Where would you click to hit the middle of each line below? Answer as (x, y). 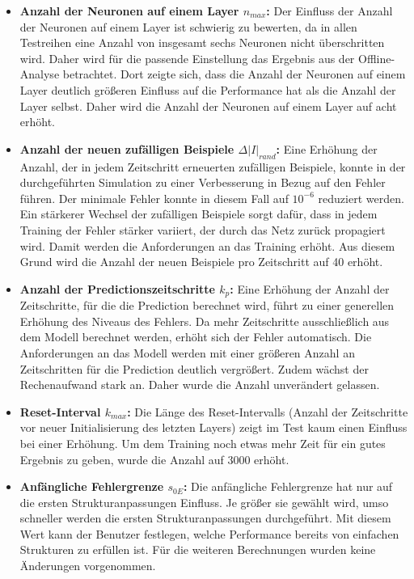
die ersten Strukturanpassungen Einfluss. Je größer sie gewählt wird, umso (204, 502)
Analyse (40, 74)
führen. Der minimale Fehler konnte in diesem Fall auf (154, 198)
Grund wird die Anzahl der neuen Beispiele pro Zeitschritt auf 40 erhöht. (201, 262)
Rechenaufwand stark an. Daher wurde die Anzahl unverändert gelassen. (200, 385)
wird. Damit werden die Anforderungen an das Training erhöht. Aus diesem (207, 245)
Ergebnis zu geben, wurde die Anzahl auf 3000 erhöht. (154, 459)
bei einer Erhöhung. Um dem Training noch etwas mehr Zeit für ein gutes (203, 443)
